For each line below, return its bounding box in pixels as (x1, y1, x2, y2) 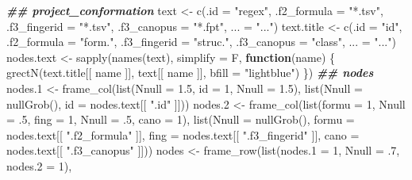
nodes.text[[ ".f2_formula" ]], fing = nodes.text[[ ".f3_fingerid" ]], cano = (6, 126, 360, 143)
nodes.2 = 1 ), (6, 157, 72, 174)
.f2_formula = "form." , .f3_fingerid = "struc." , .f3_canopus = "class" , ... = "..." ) (6, 33, 396, 50)
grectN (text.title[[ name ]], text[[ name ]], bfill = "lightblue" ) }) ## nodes (6, 64, 374, 81)
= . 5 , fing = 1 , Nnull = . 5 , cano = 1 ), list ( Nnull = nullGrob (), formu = (6, 111, 355, 128)
